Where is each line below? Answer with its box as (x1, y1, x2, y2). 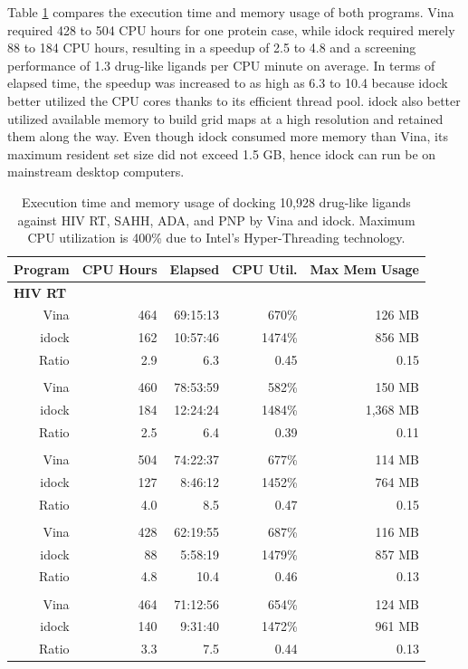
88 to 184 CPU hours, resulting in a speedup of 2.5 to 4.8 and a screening (7, 38, 416, 57)
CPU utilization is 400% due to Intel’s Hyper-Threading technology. (27, 228, 406, 247)
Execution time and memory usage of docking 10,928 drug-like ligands (22, 192, 411, 211)
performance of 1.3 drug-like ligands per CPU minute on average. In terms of (7, 55, 435, 74)
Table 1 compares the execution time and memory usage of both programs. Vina (7, 3, 454, 21)
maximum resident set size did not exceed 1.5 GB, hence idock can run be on (7, 144, 436, 163)
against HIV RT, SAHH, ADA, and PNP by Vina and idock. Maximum (17, 210, 415, 229)
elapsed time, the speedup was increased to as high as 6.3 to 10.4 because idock (7, 73, 448, 92)
